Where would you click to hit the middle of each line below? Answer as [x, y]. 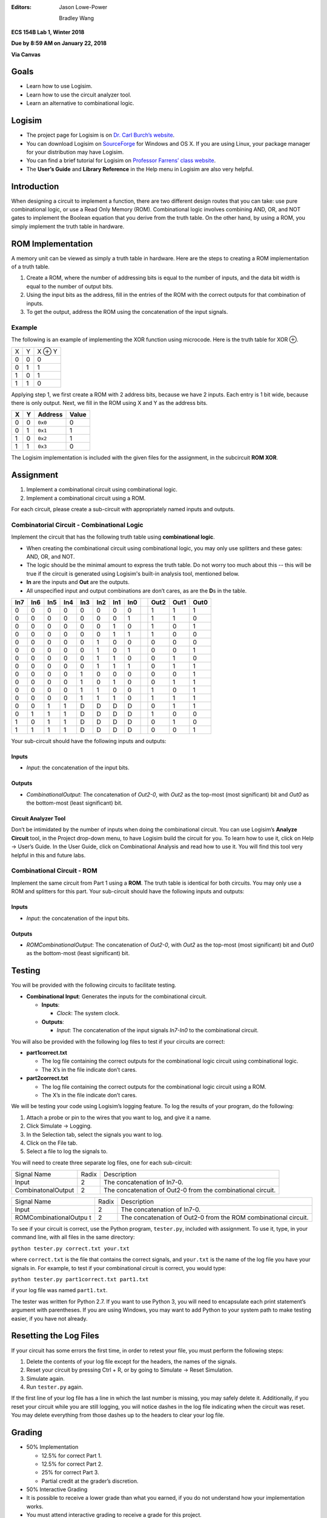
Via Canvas [26, 54]
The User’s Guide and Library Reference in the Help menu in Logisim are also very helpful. [140, 169]
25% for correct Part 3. [70, 1472]
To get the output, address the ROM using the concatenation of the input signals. [127, 312]
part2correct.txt [47, 1078]
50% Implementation [52, 1447]
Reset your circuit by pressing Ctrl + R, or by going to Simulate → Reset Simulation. [130, 1370]
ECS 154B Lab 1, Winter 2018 [48, 32]
